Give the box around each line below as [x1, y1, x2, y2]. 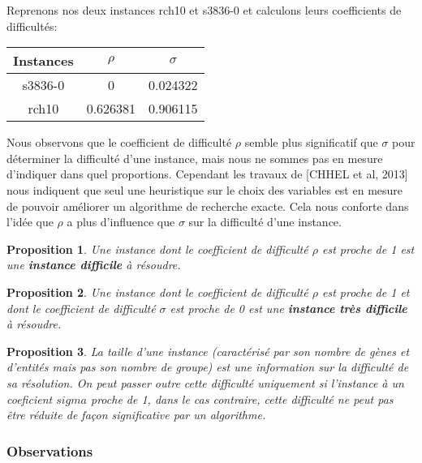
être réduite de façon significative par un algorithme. [6, 406, 266, 423]
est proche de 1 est [321, 240, 415, 257]
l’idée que [6, 213, 54, 230]
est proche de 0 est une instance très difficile [170, 299, 407, 316]
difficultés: [6, 17, 58, 34]
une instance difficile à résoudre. [6, 256, 181, 273]
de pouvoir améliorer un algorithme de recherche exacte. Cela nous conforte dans [6, 197, 409, 214]
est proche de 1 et [321, 283, 410, 300]
